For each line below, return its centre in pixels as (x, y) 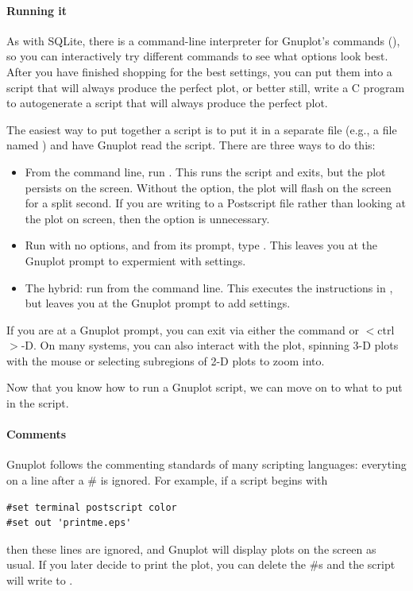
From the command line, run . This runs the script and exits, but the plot (205, 171)
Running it (37, 10)
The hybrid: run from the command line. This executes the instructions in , (209, 287)
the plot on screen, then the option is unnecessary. (147, 218)
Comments (36, 434)
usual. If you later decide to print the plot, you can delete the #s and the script (201, 564)
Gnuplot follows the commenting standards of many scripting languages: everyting (206, 464)
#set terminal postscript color (92, 507)
